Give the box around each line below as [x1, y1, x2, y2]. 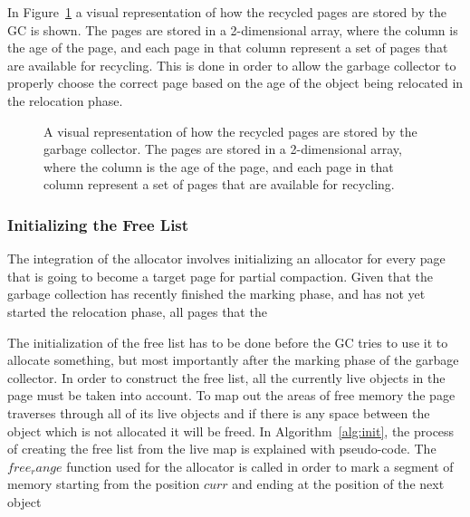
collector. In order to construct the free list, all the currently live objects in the [7, 368, 446, 387]
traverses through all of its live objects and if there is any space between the [7, 403, 430, 422]
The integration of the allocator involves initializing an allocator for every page [7, 249, 446, 268]
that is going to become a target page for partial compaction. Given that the [7, 266, 434, 285]
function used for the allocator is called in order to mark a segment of [66, 456, 454, 475]
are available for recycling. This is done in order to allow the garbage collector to [7, 55, 456, 74]
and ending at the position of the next [232, 474, 445, 493]
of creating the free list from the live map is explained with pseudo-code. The [7, 439, 436, 458]
